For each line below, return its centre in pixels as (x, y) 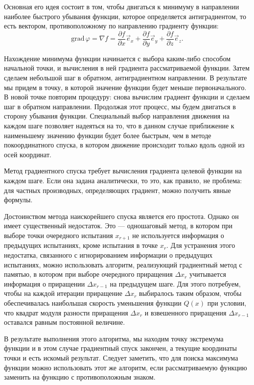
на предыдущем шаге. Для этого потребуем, (175, 283)
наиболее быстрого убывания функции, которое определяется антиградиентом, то (125, 16)
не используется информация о (178, 235)
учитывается (208, 274)
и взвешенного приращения (185, 312)
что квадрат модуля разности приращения (66, 312)
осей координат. (28, 154)
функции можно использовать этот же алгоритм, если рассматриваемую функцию (126, 367)
